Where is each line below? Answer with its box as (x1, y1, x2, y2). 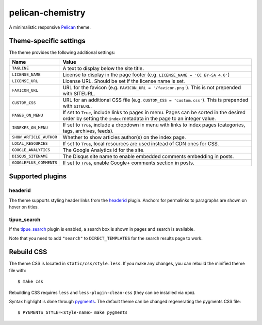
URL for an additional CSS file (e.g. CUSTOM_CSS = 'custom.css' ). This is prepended (62, 96, 248, 103)
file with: (9, 267, 26, 273)
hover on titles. (9, 204, 39, 210)
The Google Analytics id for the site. (62, 146, 145, 153)
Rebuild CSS (9, 248, 47, 256)
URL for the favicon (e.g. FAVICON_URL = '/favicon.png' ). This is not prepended (62, 84, 241, 91)
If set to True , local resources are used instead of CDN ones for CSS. (62, 140, 219, 147)
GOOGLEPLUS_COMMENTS (12, 160, 58, 165)
